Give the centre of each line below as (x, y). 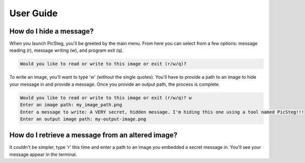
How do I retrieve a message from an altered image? (93, 135)
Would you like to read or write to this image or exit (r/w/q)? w (106, 97)
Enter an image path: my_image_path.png (71, 105)
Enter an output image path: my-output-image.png (83, 119)
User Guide (34, 13)
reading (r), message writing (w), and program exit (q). (67, 50)
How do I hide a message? (52, 31)
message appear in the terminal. (43, 154)
